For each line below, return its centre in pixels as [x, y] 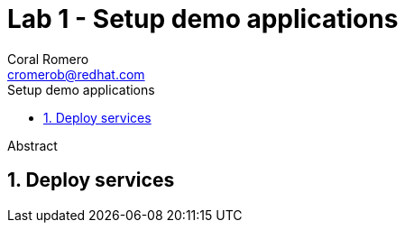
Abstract [32, 145]
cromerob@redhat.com [76, 74]
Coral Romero [48, 59]
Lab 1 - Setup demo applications [203, 19]
